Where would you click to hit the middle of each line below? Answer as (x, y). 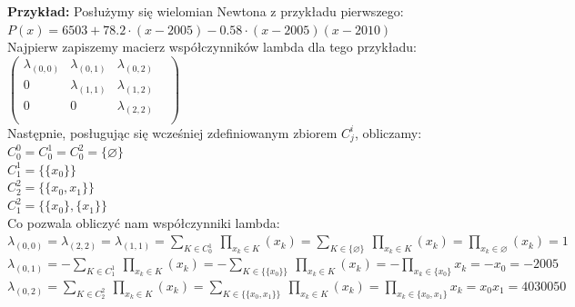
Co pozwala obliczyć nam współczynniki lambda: (144, 222)
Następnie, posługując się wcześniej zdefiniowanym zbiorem (172, 132)
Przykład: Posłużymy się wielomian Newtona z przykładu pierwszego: (206, 11)
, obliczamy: (388, 132)
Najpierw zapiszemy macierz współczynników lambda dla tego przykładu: (212, 47)
